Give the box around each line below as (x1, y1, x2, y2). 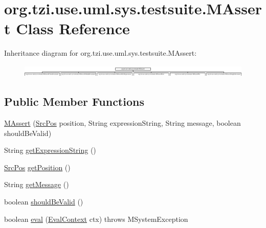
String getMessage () (4, 179, 69, 190)
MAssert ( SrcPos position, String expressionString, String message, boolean (4, 118, 241, 128)
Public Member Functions (4, 94, 144, 109)
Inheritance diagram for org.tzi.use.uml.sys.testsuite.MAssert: (4, 48, 197, 58)
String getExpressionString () (4, 145, 96, 155)
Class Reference (16, 18, 130, 39)
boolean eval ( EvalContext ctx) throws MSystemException (4, 213, 188, 224)
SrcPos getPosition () (4, 162, 71, 172)
